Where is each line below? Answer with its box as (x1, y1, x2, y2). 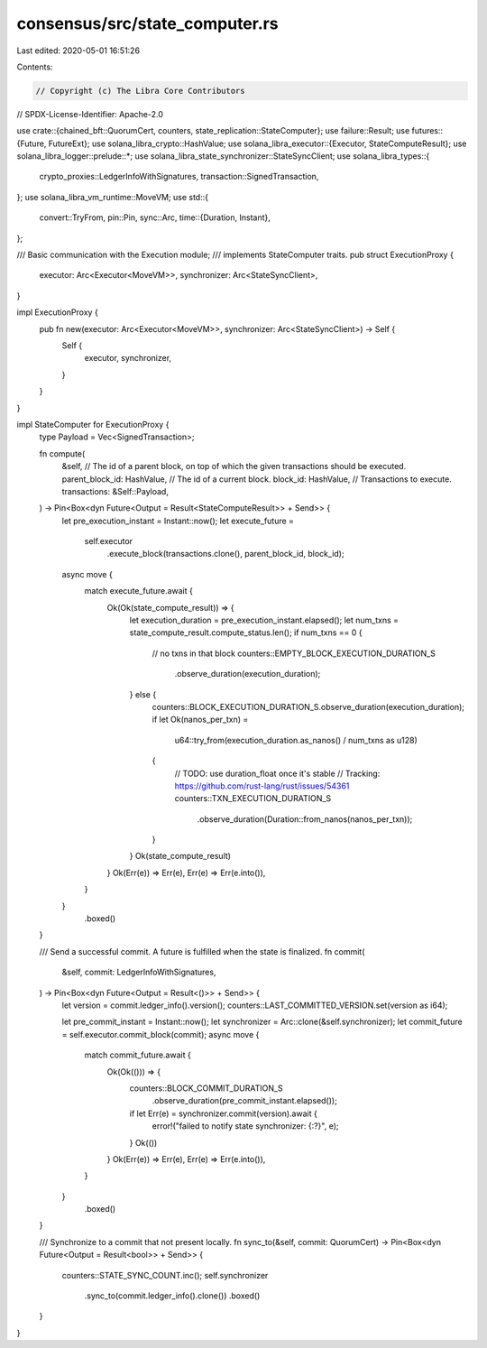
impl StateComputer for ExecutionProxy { (16, 419, 170, 429)
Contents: (16, 61, 53, 72)
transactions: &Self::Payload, (61, 485, 169, 496)
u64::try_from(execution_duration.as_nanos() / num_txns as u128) (174, 734, 418, 745)
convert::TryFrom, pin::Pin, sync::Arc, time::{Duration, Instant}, (39, 212, 271, 223)
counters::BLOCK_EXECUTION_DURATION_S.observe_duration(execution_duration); (152, 701, 464, 712)
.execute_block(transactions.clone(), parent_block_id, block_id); (106, 549, 345, 559)
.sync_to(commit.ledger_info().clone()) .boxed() (84, 1290, 261, 1301)
